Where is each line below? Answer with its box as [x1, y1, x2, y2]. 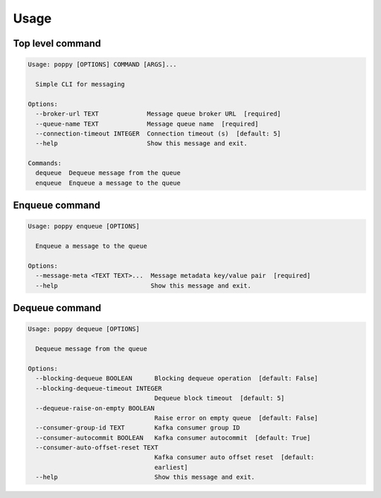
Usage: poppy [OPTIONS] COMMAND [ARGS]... [28, 61, 177, 68]
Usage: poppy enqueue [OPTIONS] [28, 222, 140, 231]
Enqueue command [13, 200, 101, 212]
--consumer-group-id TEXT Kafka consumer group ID [35, 424, 241, 432]
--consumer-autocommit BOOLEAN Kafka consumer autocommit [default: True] [35, 434, 311, 442]
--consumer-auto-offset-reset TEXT [35, 444, 159, 451]
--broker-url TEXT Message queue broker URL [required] [35, 110, 282, 118]
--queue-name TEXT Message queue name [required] [35, 120, 259, 128]
